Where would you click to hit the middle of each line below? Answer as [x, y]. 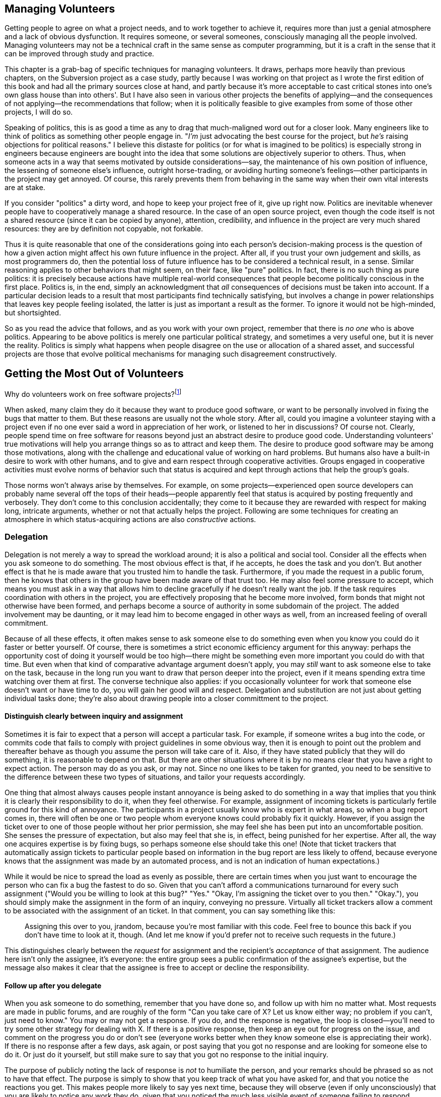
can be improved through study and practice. [80, 54]
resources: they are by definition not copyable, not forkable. [104, 229]
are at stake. [25, 188]
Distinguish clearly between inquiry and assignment [94, 716]
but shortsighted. [33, 313]
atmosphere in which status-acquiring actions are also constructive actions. [130, 519]
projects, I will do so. [39, 112]
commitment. [26, 623]
